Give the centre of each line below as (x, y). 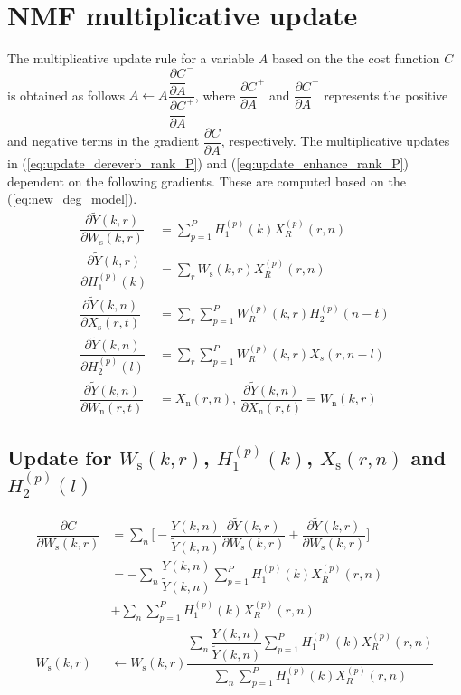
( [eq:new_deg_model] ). (72, 199)
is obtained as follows (66, 95)
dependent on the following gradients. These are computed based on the (207, 181)
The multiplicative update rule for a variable (131, 58)
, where (215, 95)
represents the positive (386, 95)
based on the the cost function (356, 58)
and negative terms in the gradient (103, 141)
